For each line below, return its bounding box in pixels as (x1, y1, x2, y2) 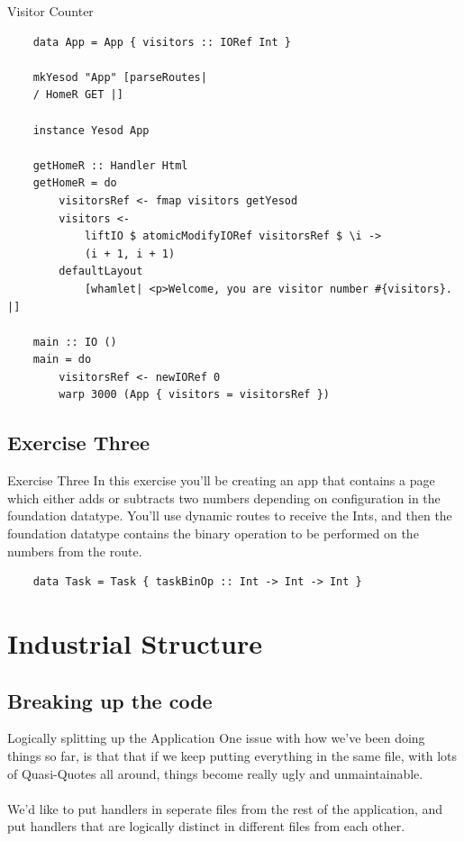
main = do (32, 353, 92, 366)
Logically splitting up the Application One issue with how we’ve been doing (7, 728, 425, 747)
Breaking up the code (7, 686, 213, 714)
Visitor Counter (7, 2, 94, 20)
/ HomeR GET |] (32, 88, 123, 102)
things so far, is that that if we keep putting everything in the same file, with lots (7, 746, 458, 764)
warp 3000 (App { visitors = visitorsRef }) (59, 388, 330, 402)
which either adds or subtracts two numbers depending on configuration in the (7, 488, 441, 507)
